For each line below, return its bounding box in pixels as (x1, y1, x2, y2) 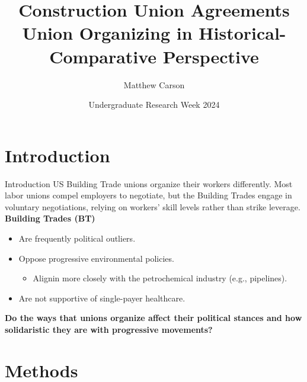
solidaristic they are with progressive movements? (5, 323, 213, 335)
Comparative (49, 44, 157, 68)
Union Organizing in (22, 21, 193, 45)
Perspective (162, 44, 259, 68)
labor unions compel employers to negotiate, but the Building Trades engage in (5, 189, 292, 201)
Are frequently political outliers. (18, 232, 136, 244)
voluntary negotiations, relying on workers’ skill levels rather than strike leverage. (5, 200, 300, 213)
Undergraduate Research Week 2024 (88, 98, 220, 111)
